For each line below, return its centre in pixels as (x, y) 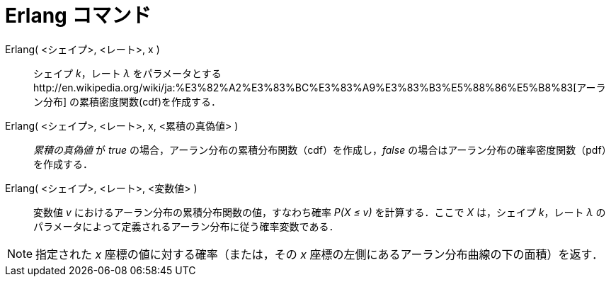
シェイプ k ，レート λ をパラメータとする (127, 73)
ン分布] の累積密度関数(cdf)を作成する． (127, 101)
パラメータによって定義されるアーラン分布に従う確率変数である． (186, 226)
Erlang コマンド (78, 16)
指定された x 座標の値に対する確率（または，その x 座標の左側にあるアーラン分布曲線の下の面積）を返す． (319, 254)
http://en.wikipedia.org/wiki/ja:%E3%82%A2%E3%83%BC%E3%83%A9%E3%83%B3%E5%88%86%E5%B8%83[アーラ (320, 87)
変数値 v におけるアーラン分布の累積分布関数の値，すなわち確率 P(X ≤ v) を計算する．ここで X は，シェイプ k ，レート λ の (320, 212)
